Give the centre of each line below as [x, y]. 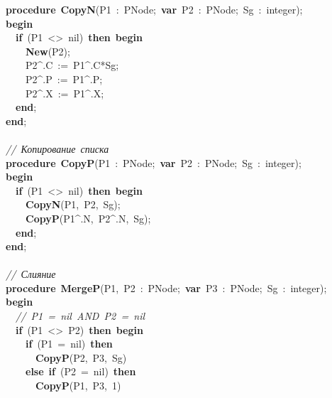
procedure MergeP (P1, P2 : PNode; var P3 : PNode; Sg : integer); [166, 287]
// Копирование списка [57, 148]
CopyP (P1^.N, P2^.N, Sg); [88, 218]
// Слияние [31, 274]
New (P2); [48, 51]
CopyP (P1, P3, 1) [78, 386]
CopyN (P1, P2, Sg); [73, 204]
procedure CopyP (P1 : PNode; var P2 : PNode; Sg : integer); [154, 162]
